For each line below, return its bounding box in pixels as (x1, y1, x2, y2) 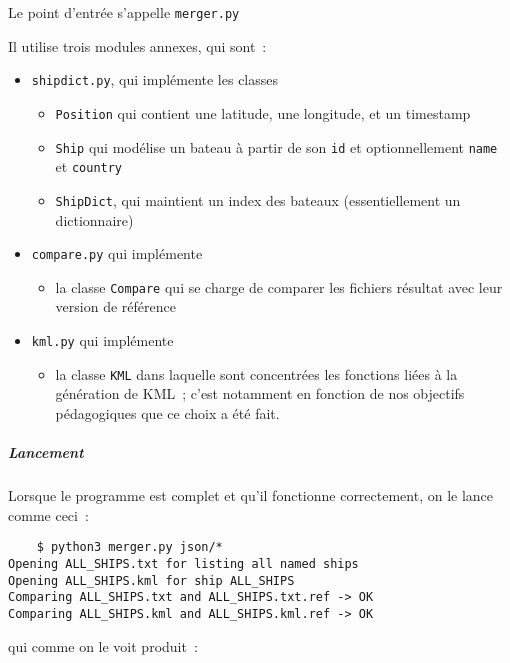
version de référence (55, 296, 176, 317)
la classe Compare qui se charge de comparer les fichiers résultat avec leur (55, 276, 503, 297)
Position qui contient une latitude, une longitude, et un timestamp (55, 102, 471, 123)
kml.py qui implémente (31, 330, 174, 351)
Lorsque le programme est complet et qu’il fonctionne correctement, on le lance (8, 485, 494, 506)
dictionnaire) (55, 209, 134, 230)
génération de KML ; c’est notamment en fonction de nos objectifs (55, 383, 465, 404)
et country (55, 156, 123, 177)
